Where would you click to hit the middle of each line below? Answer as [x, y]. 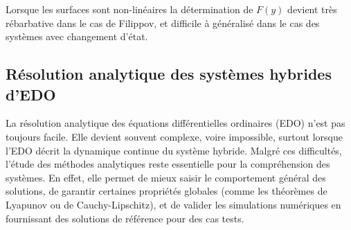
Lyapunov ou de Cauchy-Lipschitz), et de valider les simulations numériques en [173, 204]
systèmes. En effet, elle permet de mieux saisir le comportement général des [166, 177]
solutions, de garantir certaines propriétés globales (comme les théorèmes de [166, 191]
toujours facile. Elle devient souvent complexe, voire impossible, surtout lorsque [174, 136]
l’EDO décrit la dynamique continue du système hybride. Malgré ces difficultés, [174, 150]
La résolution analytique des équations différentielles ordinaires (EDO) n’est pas [175, 123]
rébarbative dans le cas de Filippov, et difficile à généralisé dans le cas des [163, 23]
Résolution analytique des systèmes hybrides [169, 74]
